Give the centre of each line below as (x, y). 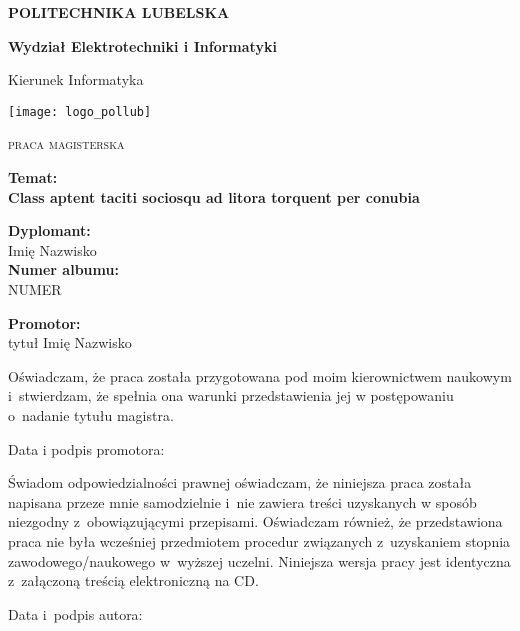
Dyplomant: (49, 230)
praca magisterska (66, 143)
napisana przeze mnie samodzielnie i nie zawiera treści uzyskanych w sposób (242, 501)
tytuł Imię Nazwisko (70, 342)
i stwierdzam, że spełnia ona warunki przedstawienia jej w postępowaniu (231, 395)
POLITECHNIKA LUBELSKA (119, 12)
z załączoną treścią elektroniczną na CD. (133, 580)
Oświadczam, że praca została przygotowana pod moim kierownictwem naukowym (260, 375)
